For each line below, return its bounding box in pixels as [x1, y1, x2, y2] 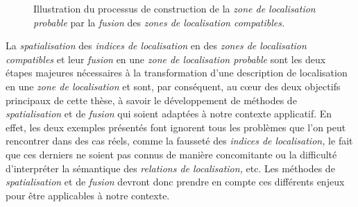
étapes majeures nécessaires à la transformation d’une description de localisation [6, 65, 348, 80]
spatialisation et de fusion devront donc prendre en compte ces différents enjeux [6, 174, 345, 189]
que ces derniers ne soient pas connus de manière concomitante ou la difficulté [6, 147, 337, 161]
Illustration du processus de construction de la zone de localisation [33, 1, 316, 15]
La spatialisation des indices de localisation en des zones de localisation [6, 38, 307, 53]
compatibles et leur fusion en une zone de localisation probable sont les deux [6, 51, 326, 66]
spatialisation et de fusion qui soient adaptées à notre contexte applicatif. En [6, 106, 332, 121]
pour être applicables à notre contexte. [6, 188, 170, 202]
